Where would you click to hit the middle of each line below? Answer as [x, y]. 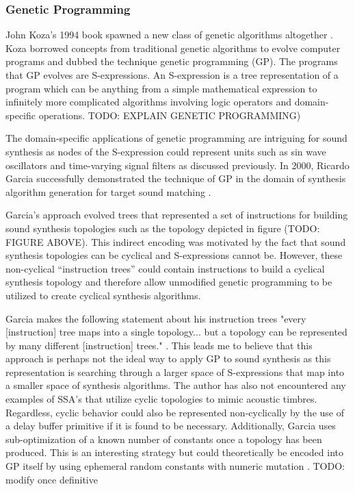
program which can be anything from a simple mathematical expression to [161, 88]
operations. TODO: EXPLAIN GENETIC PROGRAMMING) [170, 115]
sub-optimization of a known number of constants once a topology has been [164, 439]
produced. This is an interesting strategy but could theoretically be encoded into [174, 452]
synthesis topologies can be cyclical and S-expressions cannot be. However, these [174, 255]
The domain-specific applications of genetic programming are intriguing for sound [176, 138]
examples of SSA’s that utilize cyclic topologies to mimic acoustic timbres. [161, 399]
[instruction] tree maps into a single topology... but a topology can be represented [176, 332]
